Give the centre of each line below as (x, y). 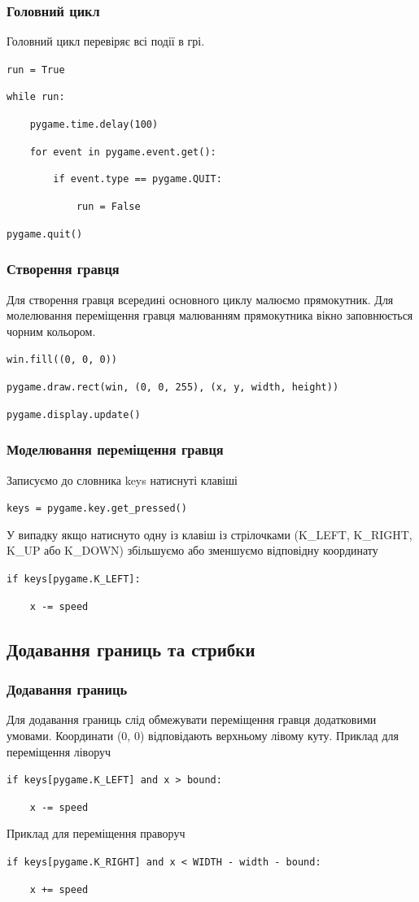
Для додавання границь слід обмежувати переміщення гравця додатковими (192, 719)
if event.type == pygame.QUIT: (137, 179)
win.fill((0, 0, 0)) (62, 360)
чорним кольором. (51, 331)
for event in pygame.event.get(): (123, 152)
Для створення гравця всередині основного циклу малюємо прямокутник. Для (200, 299)
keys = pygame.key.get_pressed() (97, 509)
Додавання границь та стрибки (131, 649)
